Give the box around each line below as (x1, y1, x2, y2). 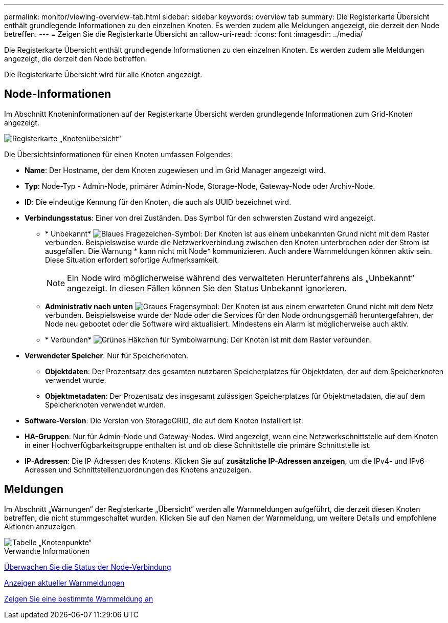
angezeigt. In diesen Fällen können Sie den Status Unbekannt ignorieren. (67, 283, 347, 293)
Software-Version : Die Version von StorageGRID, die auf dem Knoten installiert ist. (25, 416, 303, 425)
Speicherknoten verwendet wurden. (45, 400, 166, 409)
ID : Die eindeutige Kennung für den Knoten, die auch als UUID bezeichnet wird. (25, 197, 292, 206)
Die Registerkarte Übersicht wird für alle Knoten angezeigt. (4, 70, 203, 79)
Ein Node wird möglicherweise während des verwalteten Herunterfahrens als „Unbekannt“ (67, 272, 414, 283)
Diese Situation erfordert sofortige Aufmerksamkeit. (45, 255, 219, 264)
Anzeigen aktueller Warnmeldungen (4, 578, 125, 587)
